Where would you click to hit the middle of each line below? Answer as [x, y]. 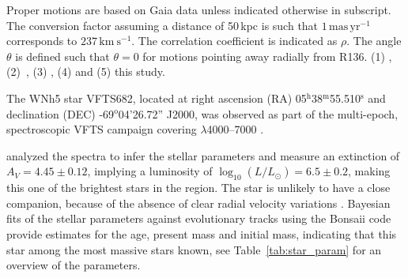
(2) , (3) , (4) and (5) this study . [86, 71]
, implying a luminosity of [150, 171]
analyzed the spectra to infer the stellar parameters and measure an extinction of [203, 155]
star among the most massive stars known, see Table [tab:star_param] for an [194, 249]
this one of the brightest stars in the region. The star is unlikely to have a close [198, 188]
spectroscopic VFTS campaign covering [102, 129]
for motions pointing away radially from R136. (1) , [267, 56]
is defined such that [62, 56]
